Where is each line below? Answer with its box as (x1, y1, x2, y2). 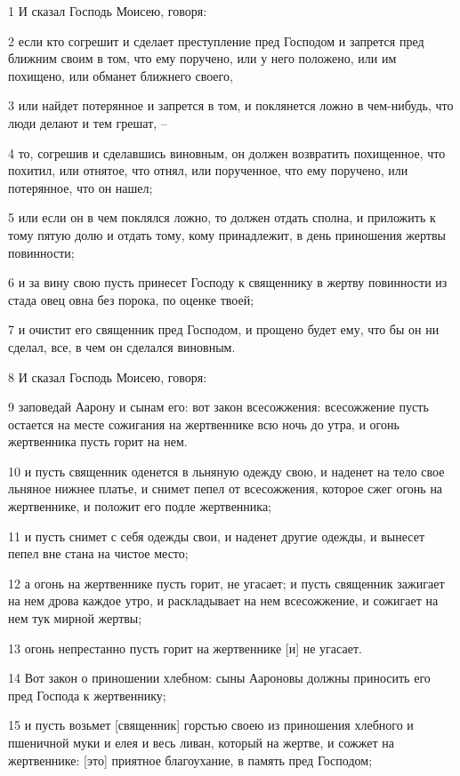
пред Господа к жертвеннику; (8, 685, 166, 704)
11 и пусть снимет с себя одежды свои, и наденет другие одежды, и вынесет (8, 526, 425, 545)
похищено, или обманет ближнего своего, (8, 66, 233, 84)
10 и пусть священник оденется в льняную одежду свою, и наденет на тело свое (8, 461, 445, 480)
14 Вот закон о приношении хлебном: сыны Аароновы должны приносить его (8, 668, 431, 687)
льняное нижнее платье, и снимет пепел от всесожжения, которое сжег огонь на (8, 479, 443, 498)
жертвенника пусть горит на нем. (8, 432, 188, 451)
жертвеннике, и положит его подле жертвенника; (8, 497, 272, 516)
